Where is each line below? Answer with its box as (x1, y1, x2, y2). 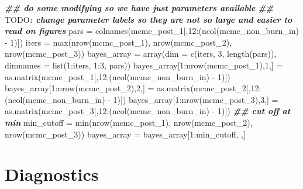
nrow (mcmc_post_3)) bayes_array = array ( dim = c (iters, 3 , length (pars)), (5, 47, 277, 60)
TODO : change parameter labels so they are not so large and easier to (5, 13, 292, 25)
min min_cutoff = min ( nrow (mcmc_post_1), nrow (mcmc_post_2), (5, 116, 253, 128)
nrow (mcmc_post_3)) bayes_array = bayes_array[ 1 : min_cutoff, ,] (5, 128, 246, 140)
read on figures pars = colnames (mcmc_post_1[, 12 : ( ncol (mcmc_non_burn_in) (5, 25, 299, 37)
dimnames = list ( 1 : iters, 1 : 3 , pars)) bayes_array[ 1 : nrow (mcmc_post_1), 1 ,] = (5, 59, 283, 71)
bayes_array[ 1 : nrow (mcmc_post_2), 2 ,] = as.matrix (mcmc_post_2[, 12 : (5, 82, 261, 94)
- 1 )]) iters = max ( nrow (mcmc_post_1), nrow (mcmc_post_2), (5, 36, 232, 48)
